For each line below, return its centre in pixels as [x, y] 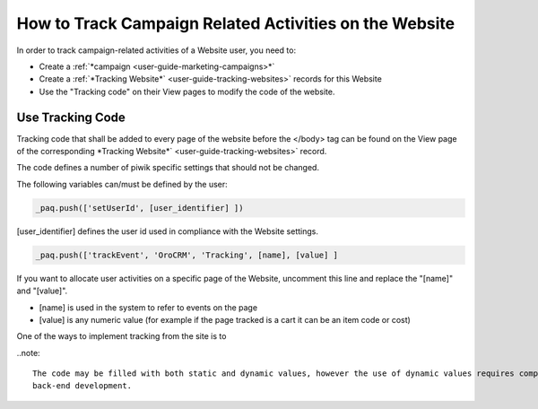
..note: [28, 352]
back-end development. [82, 386]
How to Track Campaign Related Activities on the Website [236, 23]
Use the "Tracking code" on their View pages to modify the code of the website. [187, 91]
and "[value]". [42, 291]
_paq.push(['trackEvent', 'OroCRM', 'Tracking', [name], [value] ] [187, 255]
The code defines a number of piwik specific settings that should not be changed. [168, 168]
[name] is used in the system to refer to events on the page [148, 307]
